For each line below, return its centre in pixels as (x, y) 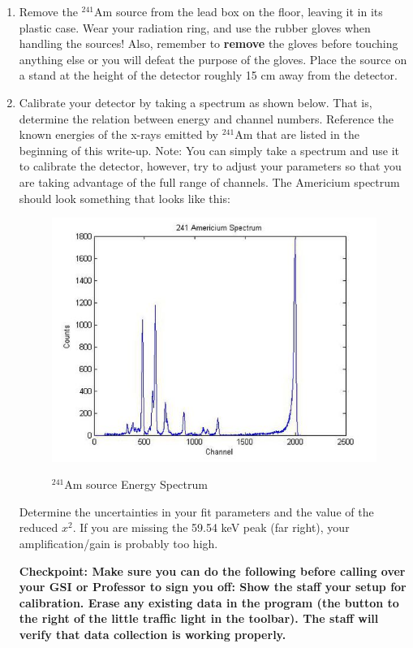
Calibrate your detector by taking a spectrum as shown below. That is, (196, 102)
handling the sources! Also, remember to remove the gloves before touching (209, 43)
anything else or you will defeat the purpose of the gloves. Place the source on (213, 59)
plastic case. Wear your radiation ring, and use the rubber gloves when (195, 27)
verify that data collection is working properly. (153, 634)
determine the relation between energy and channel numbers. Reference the (206, 118)
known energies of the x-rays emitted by (119, 134)
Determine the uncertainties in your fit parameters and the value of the (196, 511)
